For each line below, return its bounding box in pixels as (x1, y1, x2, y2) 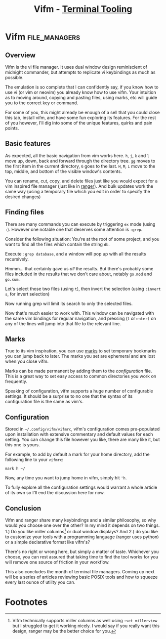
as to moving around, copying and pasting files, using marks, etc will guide (5, 95, 157, 100)
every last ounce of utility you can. (5, 579, 76, 585)
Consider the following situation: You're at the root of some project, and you (5, 236, 160, 242)
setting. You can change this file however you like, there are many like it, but (5, 436, 160, 443)
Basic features (5, 139, 51, 148)
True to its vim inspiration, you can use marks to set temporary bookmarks (5, 348, 157, 354)
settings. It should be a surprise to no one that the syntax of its (5, 393, 133, 399)
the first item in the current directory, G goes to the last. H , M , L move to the (5, 163, 156, 169)
